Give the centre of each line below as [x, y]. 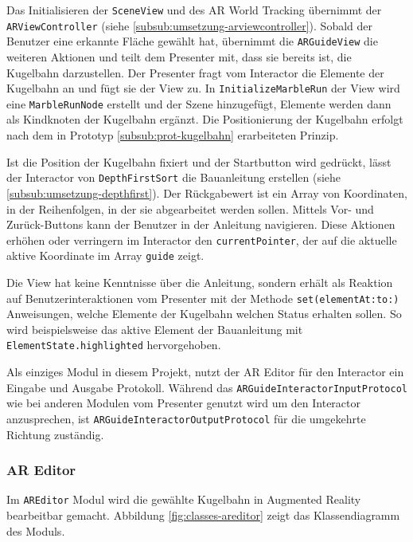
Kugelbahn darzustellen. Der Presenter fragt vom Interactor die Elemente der [195, 72]
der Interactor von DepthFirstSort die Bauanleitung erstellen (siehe [174, 177]
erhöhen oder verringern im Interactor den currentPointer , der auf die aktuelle [202, 240]
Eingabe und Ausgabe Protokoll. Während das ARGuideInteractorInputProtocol [207, 387]
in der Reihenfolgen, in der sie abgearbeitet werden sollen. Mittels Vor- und [190, 208]
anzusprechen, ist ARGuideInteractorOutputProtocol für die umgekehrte [186, 418]
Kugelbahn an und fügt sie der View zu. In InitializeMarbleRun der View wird [203, 88]
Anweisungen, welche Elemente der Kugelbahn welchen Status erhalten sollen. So [204, 314]
